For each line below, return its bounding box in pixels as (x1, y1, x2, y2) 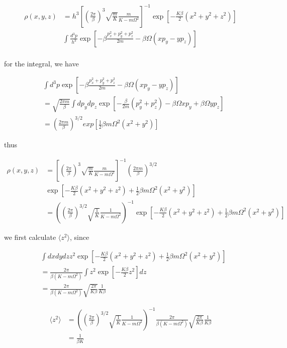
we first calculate (4, 231, 56, 242)
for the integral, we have (4, 58, 79, 68)
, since (69, 231, 89, 242)
